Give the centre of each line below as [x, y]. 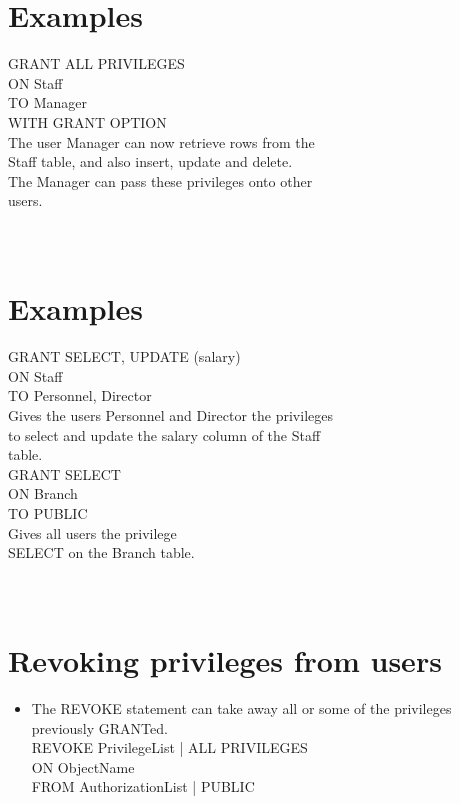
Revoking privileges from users [225, 660]
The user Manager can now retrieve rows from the [161, 141]
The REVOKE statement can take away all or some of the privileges [241, 708]
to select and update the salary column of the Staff [164, 434]
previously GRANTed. [99, 727]
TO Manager [47, 102]
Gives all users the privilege [92, 532]
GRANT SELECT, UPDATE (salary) [124, 356]
